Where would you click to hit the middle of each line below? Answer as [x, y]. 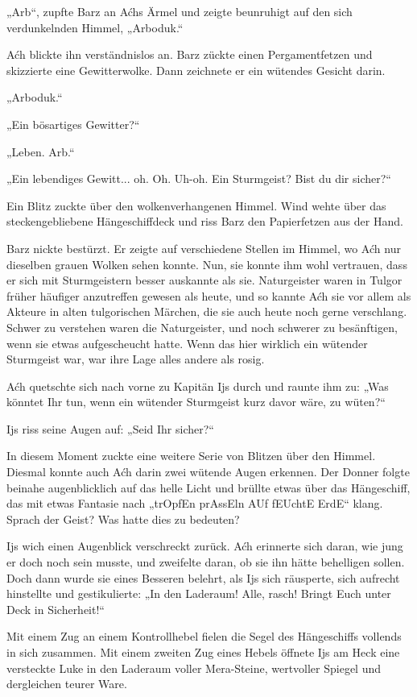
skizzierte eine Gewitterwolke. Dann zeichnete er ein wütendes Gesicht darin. [196, 70]
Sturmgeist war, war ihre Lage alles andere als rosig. [136, 359]
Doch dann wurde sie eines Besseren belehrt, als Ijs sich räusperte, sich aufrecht [203, 577]
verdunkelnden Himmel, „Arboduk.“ [95, 27]
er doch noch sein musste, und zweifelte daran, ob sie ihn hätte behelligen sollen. [206, 562]
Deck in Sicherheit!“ [56, 609]
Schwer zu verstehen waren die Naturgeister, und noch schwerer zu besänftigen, [202, 327]
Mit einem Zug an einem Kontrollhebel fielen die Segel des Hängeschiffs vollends [204, 636]
